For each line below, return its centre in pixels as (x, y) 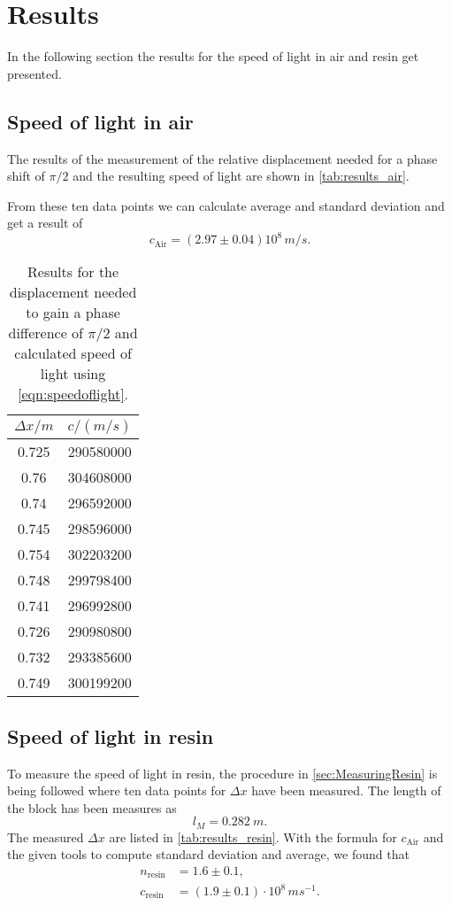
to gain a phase (73, 313)
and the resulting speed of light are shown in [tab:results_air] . (241, 176)
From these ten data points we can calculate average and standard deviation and (226, 205)
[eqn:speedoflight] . (73, 394)
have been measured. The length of (346, 790)
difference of (46, 333)
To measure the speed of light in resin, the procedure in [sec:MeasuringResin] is (222, 773)
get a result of (45, 223)
